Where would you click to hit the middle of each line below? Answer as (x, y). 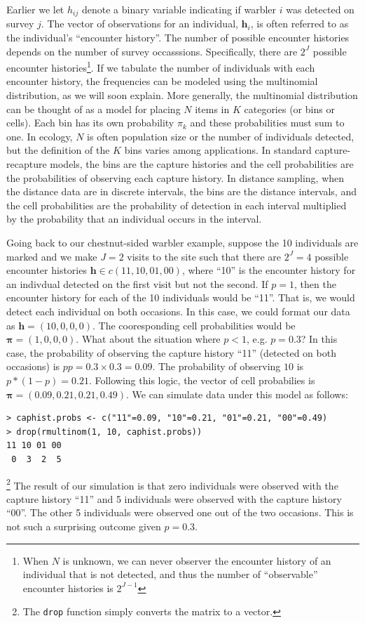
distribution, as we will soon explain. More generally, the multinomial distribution (182, 95)
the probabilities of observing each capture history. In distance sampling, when (175, 177)
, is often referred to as (299, 24)
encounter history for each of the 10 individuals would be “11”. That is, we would (181, 297)
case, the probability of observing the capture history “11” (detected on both (171, 352)
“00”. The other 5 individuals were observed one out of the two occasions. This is (180, 512)
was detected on (320, 9)
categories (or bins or (289, 109)
